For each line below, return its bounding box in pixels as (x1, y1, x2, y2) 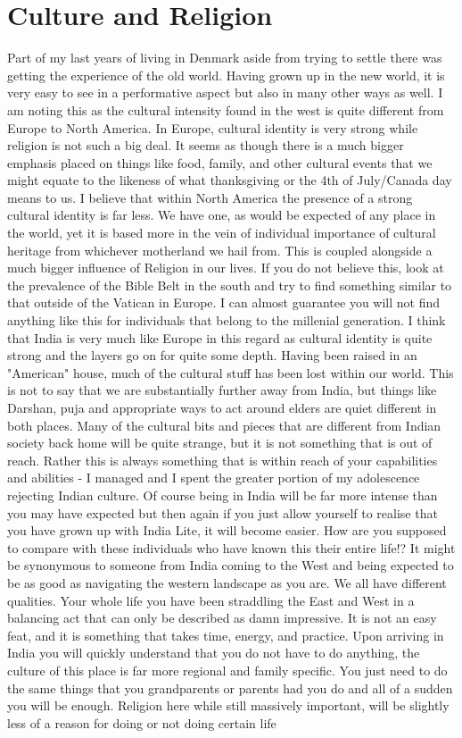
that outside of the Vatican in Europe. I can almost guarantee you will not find (7, 293, 441, 312)
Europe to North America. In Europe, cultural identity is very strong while (7, 118, 418, 137)
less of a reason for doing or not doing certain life (7, 713, 276, 732)
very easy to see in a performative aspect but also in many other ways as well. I (7, 83, 443, 102)
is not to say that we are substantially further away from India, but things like (7, 381, 437, 399)
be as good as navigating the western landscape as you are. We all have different (7, 573, 447, 591)
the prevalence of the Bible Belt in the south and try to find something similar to (7, 275, 452, 294)
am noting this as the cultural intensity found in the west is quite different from (7, 100, 444, 119)
